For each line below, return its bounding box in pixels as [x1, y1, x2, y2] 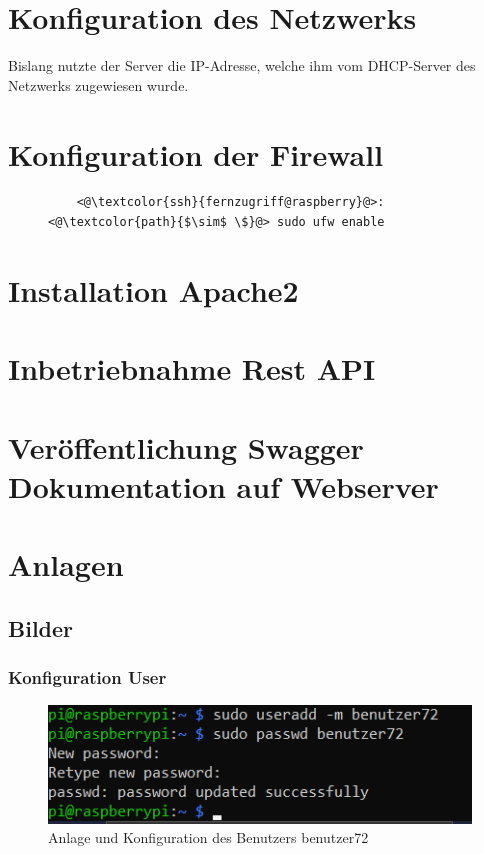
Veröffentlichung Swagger [8, 426, 364, 467]
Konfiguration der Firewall [8, 133, 384, 174]
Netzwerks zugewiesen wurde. [8, 74, 189, 95]
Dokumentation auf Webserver [8, 465, 439, 506]
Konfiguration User [8, 665, 167, 690]
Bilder [8, 612, 74, 643]
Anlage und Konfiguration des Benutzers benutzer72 [48, 827, 369, 848]
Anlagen [8, 544, 124, 585]
